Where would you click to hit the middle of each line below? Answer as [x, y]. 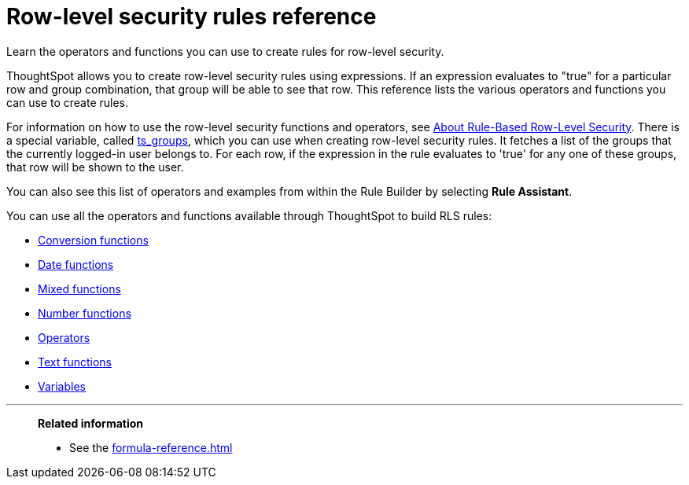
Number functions [85, 313]
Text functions [75, 362]
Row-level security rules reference [192, 17]
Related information [91, 423]
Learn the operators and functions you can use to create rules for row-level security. [225, 51]
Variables [62, 386]
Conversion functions [93, 240]
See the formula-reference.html [151, 447]
